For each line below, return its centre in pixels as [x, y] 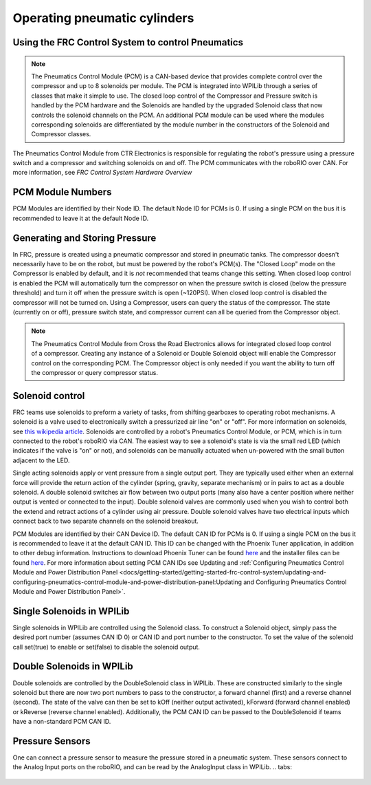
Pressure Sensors [52, 741]
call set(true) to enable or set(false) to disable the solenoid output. [106, 647]
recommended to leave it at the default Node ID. [81, 218]
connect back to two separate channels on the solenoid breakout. [106, 521]
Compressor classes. [61, 134]
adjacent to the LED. [41, 460]
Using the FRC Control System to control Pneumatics [128, 42]
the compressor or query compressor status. [94, 372]
